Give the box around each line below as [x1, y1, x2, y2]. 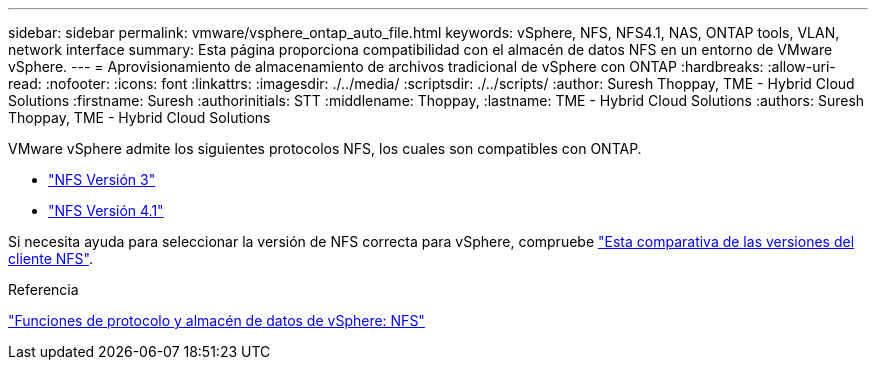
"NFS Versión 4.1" [48, 202, 164, 219]
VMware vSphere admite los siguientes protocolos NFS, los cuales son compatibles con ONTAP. [8, 140, 642, 157]
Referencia [8, 281, 79, 298]
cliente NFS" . [8, 250, 93, 267]
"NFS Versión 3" [48, 171, 156, 188]
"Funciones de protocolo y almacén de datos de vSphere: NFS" [8, 312, 425, 329]
